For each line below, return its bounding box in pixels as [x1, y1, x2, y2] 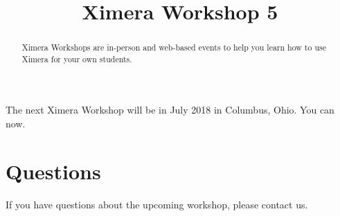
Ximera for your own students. [21, 53, 132, 64]
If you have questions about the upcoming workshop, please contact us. [6, 197, 308, 211]
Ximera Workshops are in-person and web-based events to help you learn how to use [21, 42, 326, 53]
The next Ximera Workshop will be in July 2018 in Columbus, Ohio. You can [6, 102, 334, 117]
